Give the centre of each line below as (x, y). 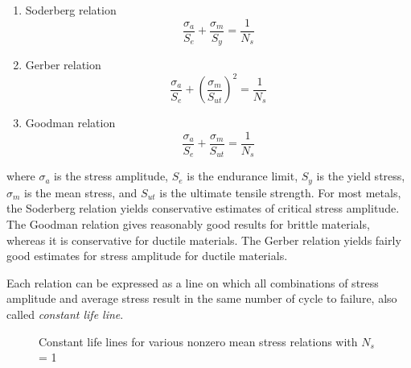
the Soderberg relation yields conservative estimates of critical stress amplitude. (203, 208)
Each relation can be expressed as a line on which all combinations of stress (193, 282)
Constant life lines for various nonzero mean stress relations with (198, 341)
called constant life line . (65, 314)
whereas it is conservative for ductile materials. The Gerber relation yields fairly (204, 240)
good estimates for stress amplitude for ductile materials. (147, 256)
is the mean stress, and (81, 192)
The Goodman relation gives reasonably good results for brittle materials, (188, 223)
